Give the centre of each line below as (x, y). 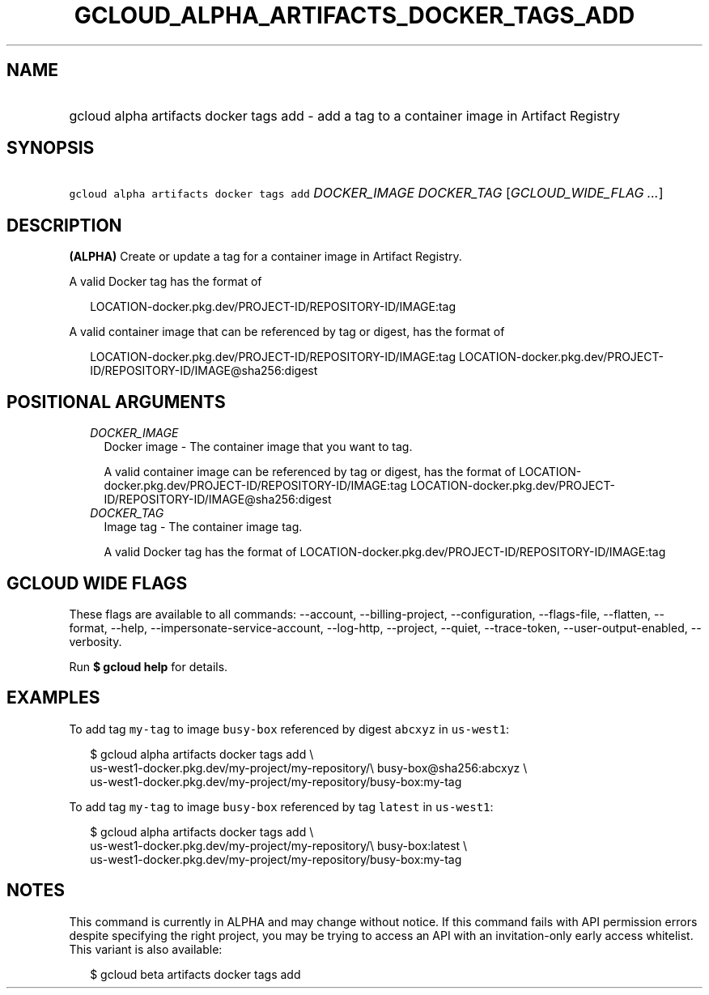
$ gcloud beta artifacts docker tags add (195, 974)
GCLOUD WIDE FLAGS (97, 583)
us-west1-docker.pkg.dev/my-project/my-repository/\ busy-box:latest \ (279, 845)
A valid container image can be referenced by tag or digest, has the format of (310, 472)
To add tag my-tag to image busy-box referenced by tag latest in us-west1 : (281, 806)
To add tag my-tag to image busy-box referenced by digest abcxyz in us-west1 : (289, 729)
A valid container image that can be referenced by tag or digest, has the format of (287, 332)
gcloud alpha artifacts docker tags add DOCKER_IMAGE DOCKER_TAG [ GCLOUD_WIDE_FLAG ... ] (366, 193)
